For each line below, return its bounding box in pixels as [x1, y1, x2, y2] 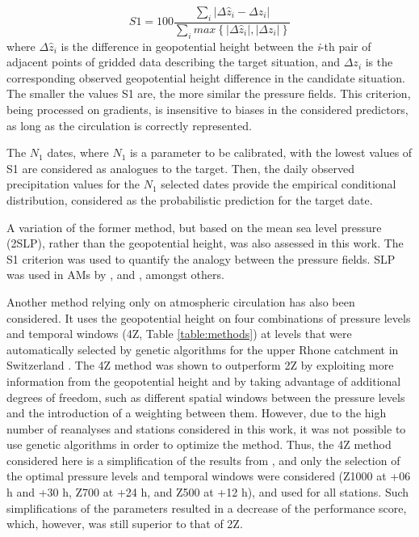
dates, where [47, 144, 109, 161]
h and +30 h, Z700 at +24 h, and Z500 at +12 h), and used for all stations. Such [6, 484, 409, 501]
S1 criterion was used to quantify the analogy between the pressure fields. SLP [6, 250, 396, 267]
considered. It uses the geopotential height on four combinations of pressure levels [6, 309, 411, 326]
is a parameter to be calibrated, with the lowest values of [129, 144, 413, 161]
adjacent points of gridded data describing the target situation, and [6, 53, 341, 70]
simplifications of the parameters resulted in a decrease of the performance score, [6, 499, 407, 516]
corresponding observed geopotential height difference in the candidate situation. [6, 69, 405, 86]
